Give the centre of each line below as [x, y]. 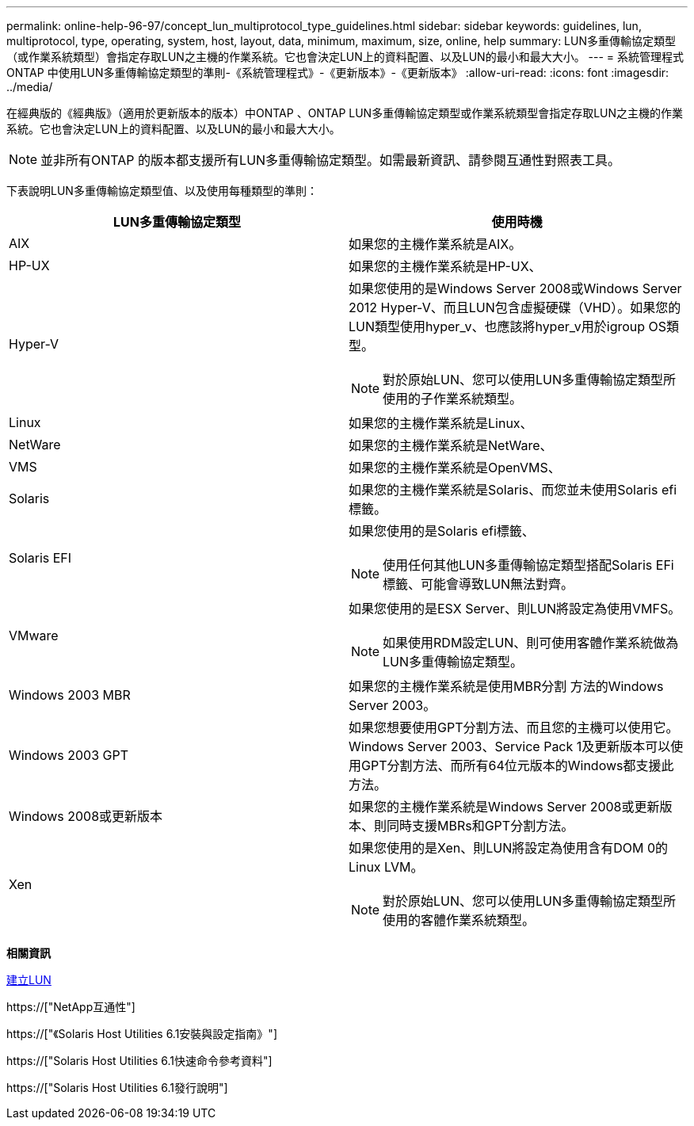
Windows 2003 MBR [70, 695]
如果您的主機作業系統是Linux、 [441, 423]
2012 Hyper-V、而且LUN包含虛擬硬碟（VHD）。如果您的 [515, 307]
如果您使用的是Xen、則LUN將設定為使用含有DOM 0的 [509, 848]
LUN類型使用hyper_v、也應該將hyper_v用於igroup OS [508, 326]
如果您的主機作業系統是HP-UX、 [445, 266]
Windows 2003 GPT [69, 755]
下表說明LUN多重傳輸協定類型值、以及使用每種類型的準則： [162, 191]
